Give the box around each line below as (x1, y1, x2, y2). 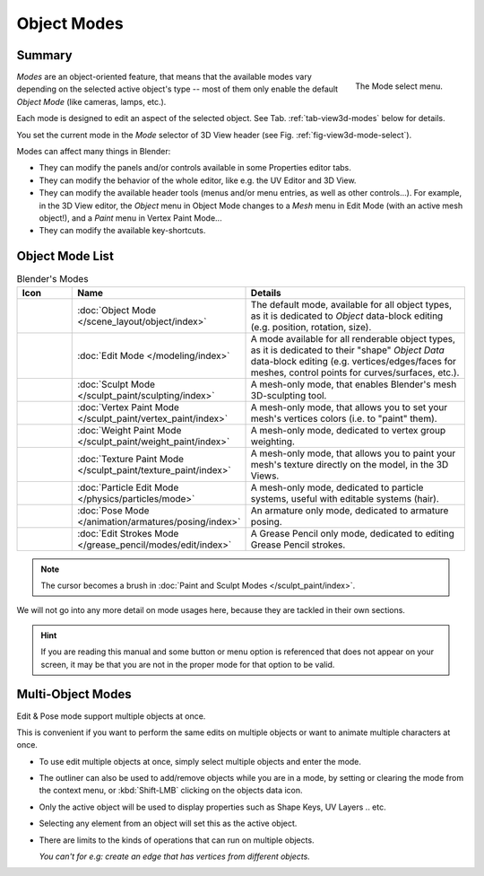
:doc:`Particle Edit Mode (77, 481, 179, 494)
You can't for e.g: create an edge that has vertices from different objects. (39, 851, 311, 862)
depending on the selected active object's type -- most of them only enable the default (16, 83, 339, 94)
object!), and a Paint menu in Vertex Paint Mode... (39, 212, 223, 223)
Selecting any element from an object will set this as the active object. (39, 818, 298, 829)
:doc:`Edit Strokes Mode (77, 527, 179, 539)
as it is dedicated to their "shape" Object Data (250, 344, 445, 356)
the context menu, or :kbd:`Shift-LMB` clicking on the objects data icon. (39, 785, 304, 796)
